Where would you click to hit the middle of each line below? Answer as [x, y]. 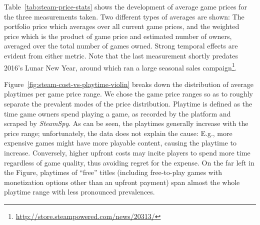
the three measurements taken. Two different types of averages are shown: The [124, 16]
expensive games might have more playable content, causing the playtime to [120, 143]
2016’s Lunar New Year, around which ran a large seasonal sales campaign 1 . [120, 66]
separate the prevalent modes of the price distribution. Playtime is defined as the [128, 103]
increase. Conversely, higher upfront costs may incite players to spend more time [127, 152]
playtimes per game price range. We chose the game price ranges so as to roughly [128, 94]
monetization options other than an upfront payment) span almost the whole [122, 182]
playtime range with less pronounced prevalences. [79, 192]
